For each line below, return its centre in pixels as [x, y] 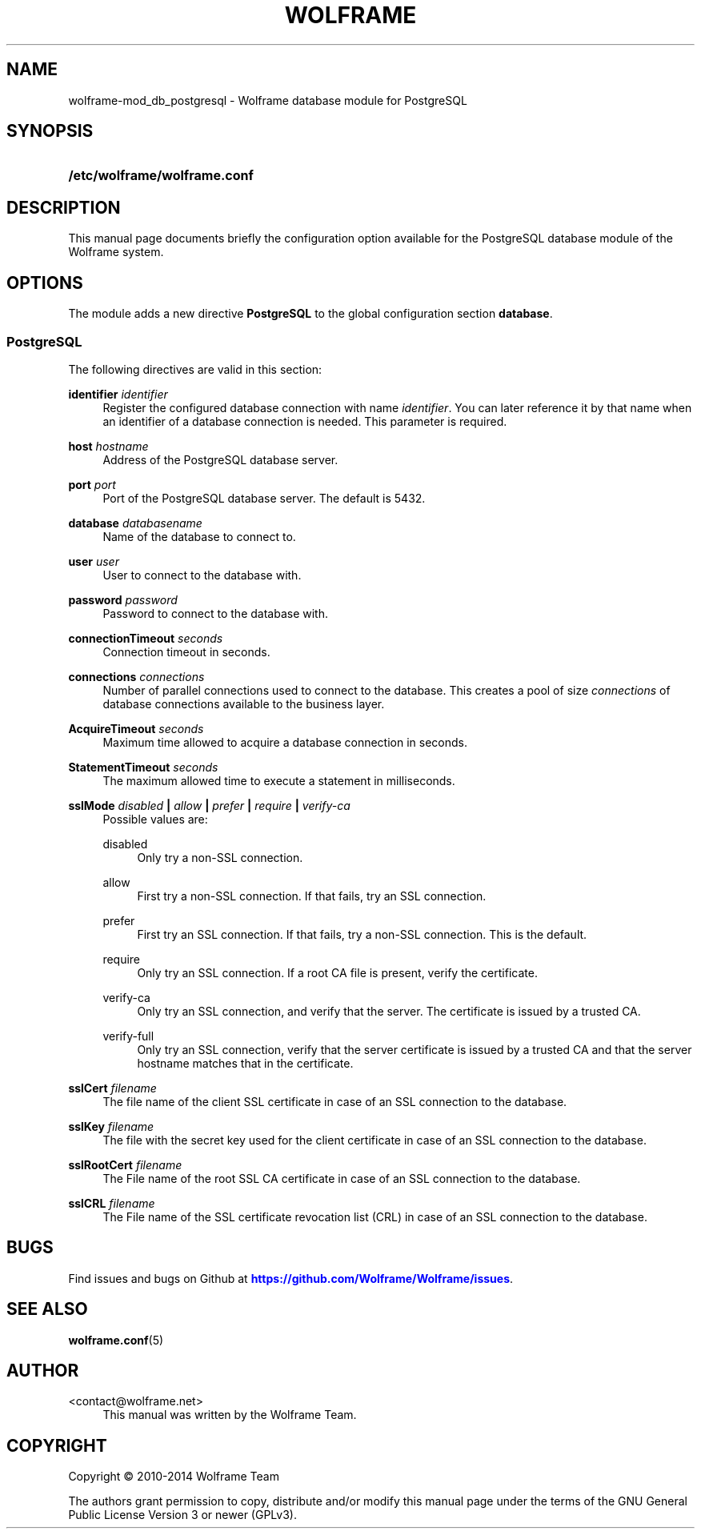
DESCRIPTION [64, 207]
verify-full [128, 1036]
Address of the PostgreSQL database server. [220, 459]
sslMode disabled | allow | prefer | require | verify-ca [209, 805]
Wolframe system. [116, 252]
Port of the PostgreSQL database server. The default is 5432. [264, 498]
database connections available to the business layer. [244, 703]
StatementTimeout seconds [143, 767]
